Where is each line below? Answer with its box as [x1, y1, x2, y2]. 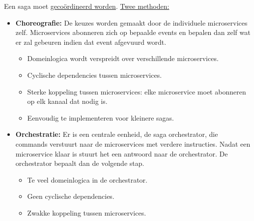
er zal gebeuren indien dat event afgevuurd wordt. [15, 36, 167, 47]
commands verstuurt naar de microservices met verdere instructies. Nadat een [15, 138, 251, 149]
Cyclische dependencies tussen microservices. [27, 69, 162, 80]
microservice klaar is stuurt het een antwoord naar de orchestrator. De [15, 148, 228, 158]
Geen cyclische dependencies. [27, 191, 114, 201]
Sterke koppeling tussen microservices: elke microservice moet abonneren [27, 86, 246, 96]
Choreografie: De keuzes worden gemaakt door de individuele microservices [15, 17, 248, 28]
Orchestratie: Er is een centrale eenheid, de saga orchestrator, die [15, 129, 218, 139]
